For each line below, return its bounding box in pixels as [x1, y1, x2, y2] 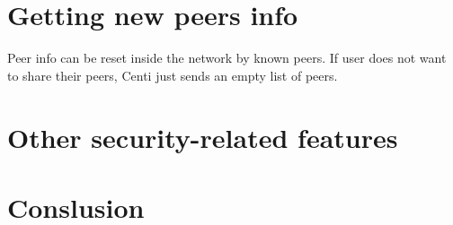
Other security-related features [7, 118, 398, 155]
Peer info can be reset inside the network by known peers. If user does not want [7, 48, 447, 67]
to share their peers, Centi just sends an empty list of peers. [7, 65, 338, 84]
